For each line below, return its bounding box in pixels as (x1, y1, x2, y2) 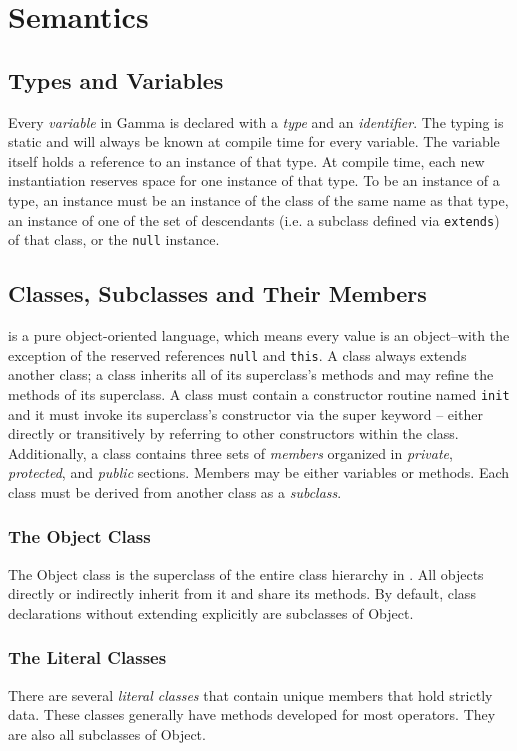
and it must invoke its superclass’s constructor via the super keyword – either (8, 403, 483, 424)
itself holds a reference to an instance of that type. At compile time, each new (8, 150, 485, 171)
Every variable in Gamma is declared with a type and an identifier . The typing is (8, 111, 504, 132)
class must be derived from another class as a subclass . (8, 481, 342, 502)
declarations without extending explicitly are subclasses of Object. (8, 602, 414, 623)
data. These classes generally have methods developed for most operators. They (8, 704, 496, 725)
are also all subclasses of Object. (8, 723, 206, 744)
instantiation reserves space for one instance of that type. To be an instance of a (8, 170, 500, 191)
